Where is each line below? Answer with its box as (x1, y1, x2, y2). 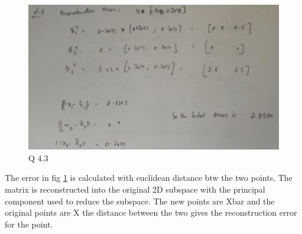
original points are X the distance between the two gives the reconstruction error (5, 206, 297, 219)
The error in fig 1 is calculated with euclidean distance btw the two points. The (5, 171, 293, 184)
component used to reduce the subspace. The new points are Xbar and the (5, 194, 275, 207)
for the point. (5, 217, 53, 230)
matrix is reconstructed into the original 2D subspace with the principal (5, 183, 265, 195)
